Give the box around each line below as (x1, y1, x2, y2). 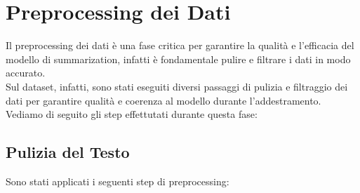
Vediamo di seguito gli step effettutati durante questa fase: (6, 107, 258, 121)
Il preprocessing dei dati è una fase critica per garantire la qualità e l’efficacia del (6, 38, 354, 53)
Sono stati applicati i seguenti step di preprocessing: (6, 173, 229, 188)
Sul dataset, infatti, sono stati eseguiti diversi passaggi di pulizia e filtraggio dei (6, 79, 348, 93)
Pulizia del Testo (6, 141, 130, 163)
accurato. (6, 65, 46, 80)
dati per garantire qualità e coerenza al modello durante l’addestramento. (6, 93, 321, 107)
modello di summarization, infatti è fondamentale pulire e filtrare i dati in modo (6, 51, 351, 66)
